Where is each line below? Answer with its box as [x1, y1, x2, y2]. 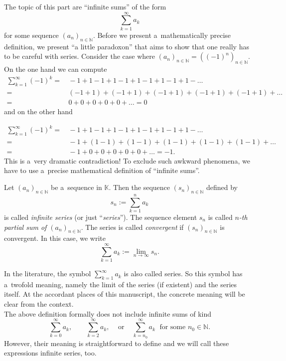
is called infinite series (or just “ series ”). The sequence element [4, 211, 197, 222]
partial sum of [4, 221, 47, 232]
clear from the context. [4, 299, 74, 309]
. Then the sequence [109, 182, 170, 192]
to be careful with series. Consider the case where [4, 51, 155, 61]
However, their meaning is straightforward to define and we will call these [4, 338, 229, 348]
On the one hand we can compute [4, 63, 107, 74]
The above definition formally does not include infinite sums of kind [4, 308, 212, 319]
